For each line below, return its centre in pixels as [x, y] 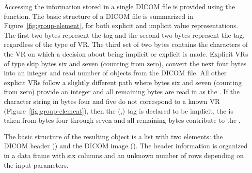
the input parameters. [36, 165]
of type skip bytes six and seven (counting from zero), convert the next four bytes [125, 63]
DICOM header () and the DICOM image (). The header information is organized [126, 146]
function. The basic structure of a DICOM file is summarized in [99, 16]
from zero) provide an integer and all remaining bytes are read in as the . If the [122, 92]
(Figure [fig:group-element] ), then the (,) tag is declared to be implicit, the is [118, 110]
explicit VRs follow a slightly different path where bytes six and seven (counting [123, 82]
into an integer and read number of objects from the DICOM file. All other [115, 73]
